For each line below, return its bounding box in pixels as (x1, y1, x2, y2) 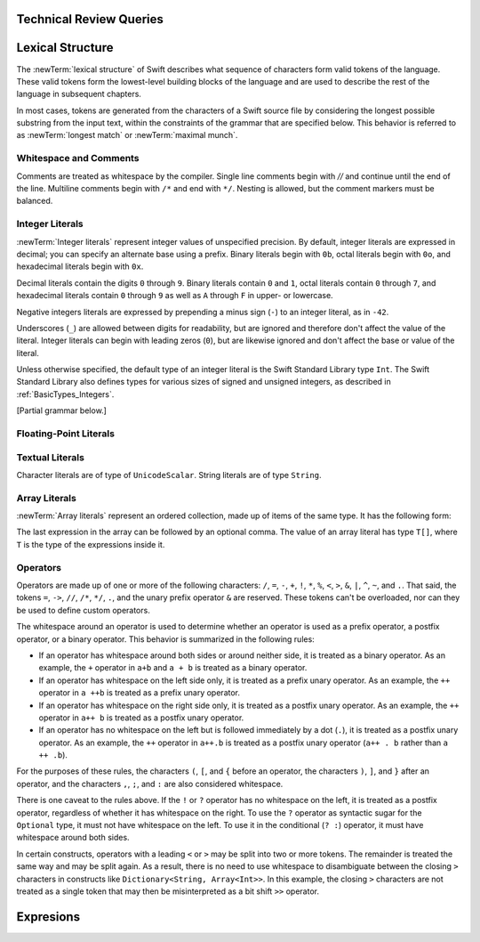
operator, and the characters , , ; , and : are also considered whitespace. (16, 778, 284, 789)
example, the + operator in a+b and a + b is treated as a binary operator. (38, 662, 308, 673)
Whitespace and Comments (16, 152, 140, 165)
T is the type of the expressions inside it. (16, 539, 165, 549)
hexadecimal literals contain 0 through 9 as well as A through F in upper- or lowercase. (16, 290, 333, 301)
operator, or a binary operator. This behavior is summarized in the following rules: (16, 633, 315, 645)
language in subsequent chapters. (16, 89, 142, 100)
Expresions (16, 909, 80, 924)
